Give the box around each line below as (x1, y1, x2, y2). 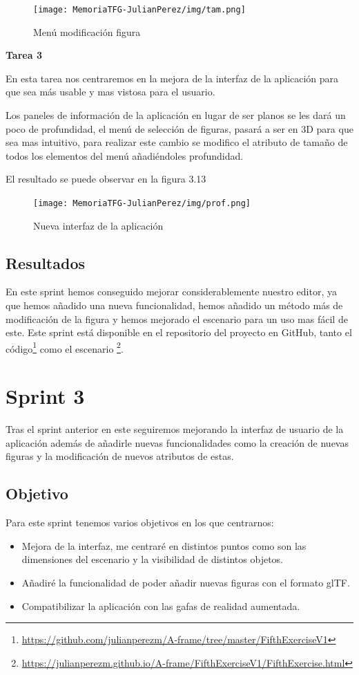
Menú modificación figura (33, 24, 141, 39)
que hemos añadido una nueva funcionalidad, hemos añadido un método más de (6, 298, 343, 313)
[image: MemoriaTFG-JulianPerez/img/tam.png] (33, 5, 246, 15)
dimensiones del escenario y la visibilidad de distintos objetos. (21, 552, 283, 566)
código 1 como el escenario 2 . (6, 339, 124, 355)
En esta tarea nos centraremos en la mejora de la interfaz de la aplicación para (6, 71, 339, 85)
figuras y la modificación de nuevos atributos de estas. (6, 449, 234, 463)
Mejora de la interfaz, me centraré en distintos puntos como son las (21, 538, 307, 553)
